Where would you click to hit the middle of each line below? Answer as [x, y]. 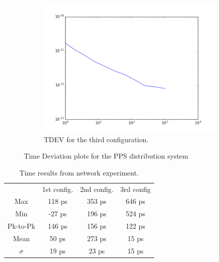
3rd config [135, 189]
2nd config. [97, 189]
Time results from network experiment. [79, 172]
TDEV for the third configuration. [96, 139]
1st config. [57, 189]
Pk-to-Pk [21, 226]
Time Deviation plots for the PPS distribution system [106, 156]
